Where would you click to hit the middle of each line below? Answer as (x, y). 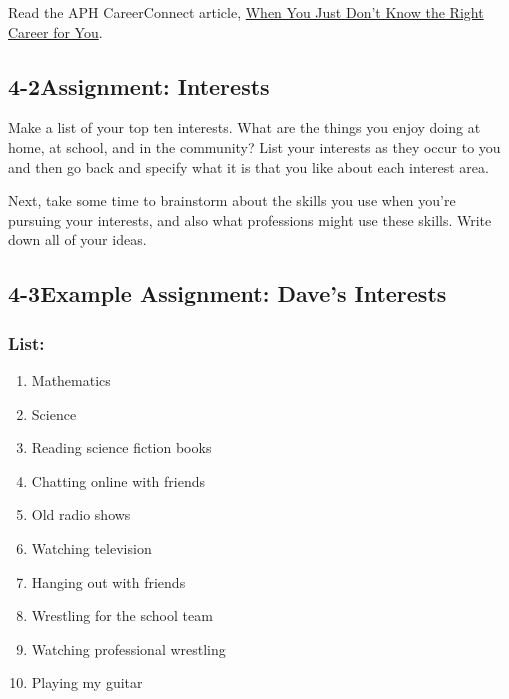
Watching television (91, 547)
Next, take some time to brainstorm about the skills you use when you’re (232, 200)
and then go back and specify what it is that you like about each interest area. (248, 166)
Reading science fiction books (121, 447)
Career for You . (55, 31)
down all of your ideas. (77, 239)
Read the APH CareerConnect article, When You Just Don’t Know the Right (246, 12)
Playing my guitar (87, 682)
